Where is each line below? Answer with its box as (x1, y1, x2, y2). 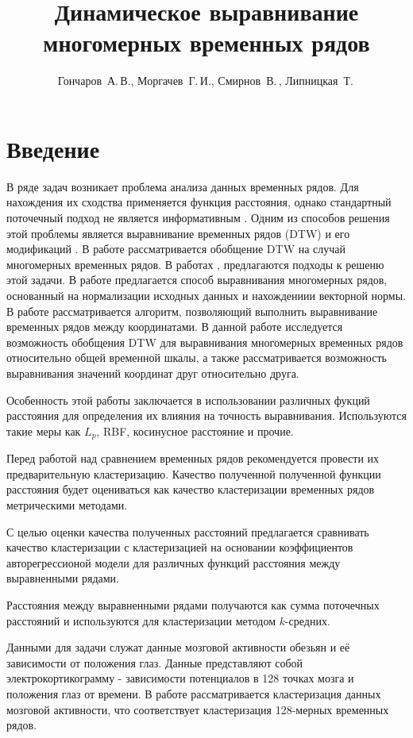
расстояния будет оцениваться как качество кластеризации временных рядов (6, 481, 375, 498)
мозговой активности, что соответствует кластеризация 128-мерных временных (6, 701, 389, 717)
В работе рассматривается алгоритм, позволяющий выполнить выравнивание (6, 302, 378, 319)
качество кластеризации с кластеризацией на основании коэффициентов (6, 539, 353, 555)
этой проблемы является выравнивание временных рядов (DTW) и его (6, 225, 350, 241)
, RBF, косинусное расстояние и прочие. (96, 422, 294, 439)
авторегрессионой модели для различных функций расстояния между (6, 554, 341, 571)
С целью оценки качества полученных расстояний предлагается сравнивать (6, 523, 369, 540)
